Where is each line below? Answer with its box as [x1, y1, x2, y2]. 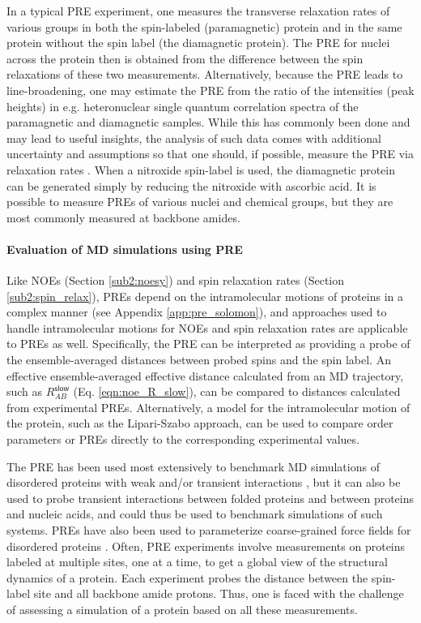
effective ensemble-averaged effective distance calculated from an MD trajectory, [6, 367, 404, 384]
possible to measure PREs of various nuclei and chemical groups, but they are [6, 193, 393, 210]
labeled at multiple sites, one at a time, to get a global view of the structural [6, 553, 388, 570]
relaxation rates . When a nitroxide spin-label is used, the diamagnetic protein [6, 161, 395, 178]
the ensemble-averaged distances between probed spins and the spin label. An [6, 351, 391, 368]
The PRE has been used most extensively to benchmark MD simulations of [6, 458, 380, 475]
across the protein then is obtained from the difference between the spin [6, 49, 364, 67]
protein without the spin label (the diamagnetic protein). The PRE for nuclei [6, 34, 390, 51]
